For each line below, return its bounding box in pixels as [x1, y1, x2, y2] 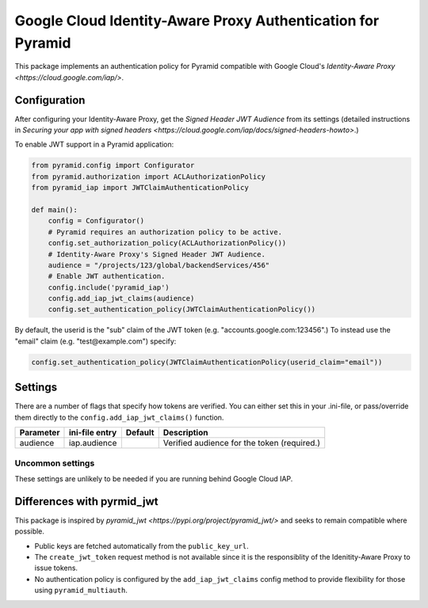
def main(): [31, 205, 78, 214]
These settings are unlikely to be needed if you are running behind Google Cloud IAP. [14, 473, 293, 483]
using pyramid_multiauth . [34, 586, 128, 595]
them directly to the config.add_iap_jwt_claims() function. [14, 412, 224, 422]
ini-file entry [68, 427, 117, 439]
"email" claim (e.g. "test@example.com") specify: [14, 336, 177, 346]
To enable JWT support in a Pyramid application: [14, 139, 174, 150]
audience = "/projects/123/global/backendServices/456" [48, 260, 270, 269]
